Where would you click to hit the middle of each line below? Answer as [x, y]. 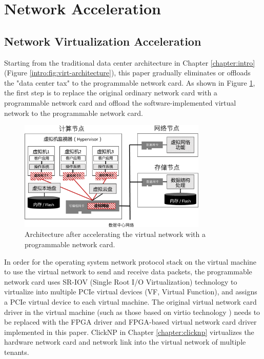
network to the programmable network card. [74, 113]
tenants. [17, 352]
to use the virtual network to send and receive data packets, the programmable [128, 272]
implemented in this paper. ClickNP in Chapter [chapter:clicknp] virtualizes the [129, 332]
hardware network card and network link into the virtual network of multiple [125, 342]
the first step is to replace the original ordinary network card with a [111, 93]
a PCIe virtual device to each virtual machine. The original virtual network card [130, 302]
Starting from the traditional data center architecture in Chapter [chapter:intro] [130, 62]
